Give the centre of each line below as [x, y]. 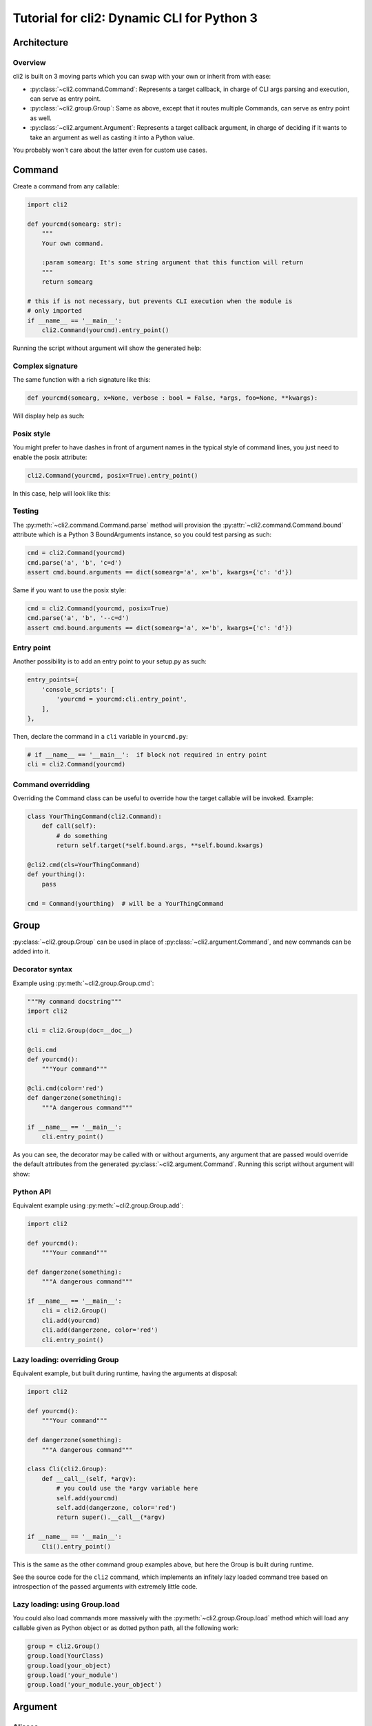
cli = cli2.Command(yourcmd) [76, 764]
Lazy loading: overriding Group [66, 1359]
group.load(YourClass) [65, 1656]
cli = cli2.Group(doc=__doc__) [80, 1030]
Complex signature [45, 366]
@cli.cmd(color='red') [65, 1088]
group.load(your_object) [69, 1665]
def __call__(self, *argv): [89, 1478]
